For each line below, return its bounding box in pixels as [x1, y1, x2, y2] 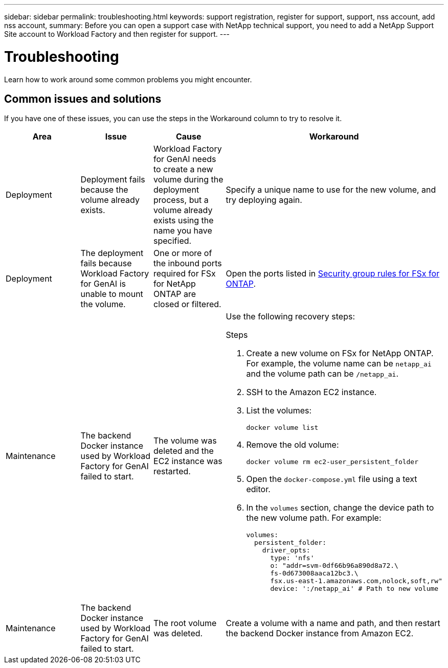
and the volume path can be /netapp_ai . [246, 368, 399, 379]
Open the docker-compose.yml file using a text [246, 474, 417, 485]
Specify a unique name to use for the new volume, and [226, 185, 436, 195]
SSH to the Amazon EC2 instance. [246, 387, 377, 398]
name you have [153, 225, 212, 236]
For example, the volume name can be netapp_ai [246, 358, 432, 369]
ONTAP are [153, 289, 196, 300]
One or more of [153, 248, 212, 259]
